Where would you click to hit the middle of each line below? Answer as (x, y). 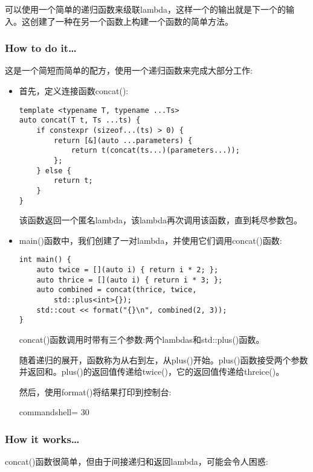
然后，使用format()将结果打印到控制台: (95, 391)
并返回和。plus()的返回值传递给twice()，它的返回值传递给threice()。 (152, 372)
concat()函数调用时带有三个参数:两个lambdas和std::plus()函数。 (142, 339)
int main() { (45, 260)
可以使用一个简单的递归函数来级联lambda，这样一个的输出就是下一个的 (146, 9)
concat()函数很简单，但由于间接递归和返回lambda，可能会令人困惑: (137, 461)
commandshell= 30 (54, 412)
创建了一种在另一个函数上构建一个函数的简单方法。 (131, 21)
